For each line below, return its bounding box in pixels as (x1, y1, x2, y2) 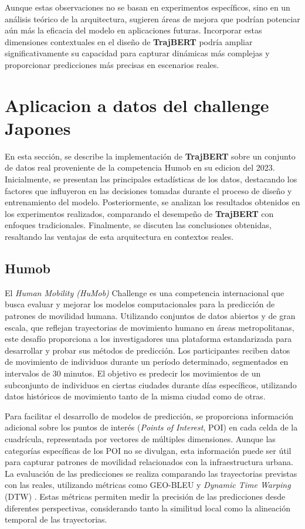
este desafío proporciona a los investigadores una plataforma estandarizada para (5, 333, 292, 345)
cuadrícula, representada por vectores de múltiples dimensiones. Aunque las (5, 432, 276, 445)
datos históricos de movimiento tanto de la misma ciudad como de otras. (5, 390, 266, 402)
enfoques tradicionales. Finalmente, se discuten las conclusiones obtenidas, (5, 219, 272, 231)
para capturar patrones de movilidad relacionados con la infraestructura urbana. (5, 456, 293, 468)
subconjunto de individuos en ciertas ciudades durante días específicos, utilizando (5, 378, 297, 391)
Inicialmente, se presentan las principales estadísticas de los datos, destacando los (5, 173, 297, 185)
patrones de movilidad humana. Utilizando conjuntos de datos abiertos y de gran (5, 310, 296, 322)
